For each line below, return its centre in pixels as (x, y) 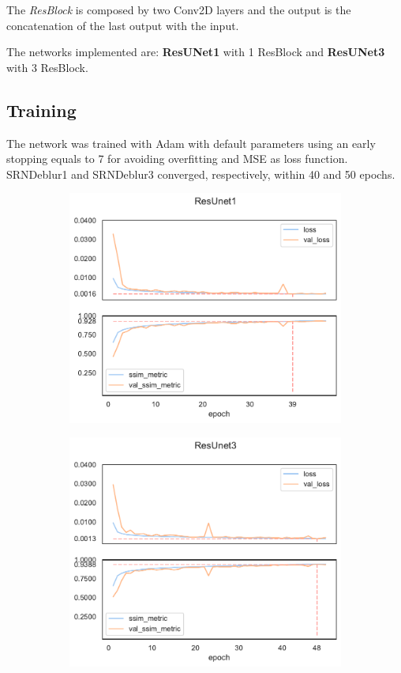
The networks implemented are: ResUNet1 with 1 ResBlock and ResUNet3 (196, 52)
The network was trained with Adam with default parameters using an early (191, 143)
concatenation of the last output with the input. (123, 25)
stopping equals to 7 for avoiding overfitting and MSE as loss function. (177, 159)
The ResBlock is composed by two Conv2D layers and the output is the (179, 9)
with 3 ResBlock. (47, 67)
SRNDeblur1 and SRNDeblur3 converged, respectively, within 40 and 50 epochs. (201, 174)
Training (41, 110)
